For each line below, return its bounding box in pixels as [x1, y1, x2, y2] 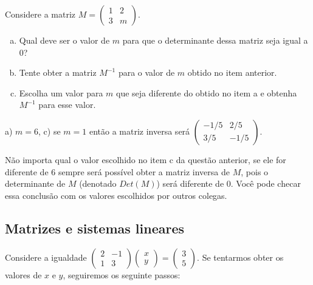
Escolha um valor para [19, 86, 103, 99]
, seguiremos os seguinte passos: [63, 268, 181, 281]
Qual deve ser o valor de [19, 34, 110, 46]
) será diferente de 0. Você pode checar [156, 177, 301, 190]
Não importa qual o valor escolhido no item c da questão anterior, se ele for [5, 153, 286, 166]
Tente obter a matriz [19, 66, 97, 79]
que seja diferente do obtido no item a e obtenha [116, 86, 297, 99]
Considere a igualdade [5, 250, 87, 263]
